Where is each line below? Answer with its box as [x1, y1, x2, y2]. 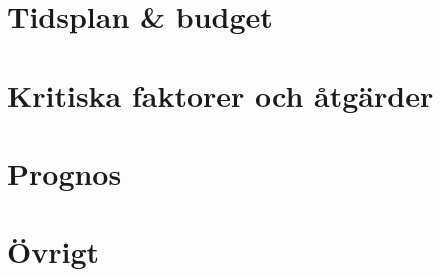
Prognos [7, 152, 122, 193]
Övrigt [7, 231, 100, 272]
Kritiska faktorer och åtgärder [7, 74, 434, 115]
